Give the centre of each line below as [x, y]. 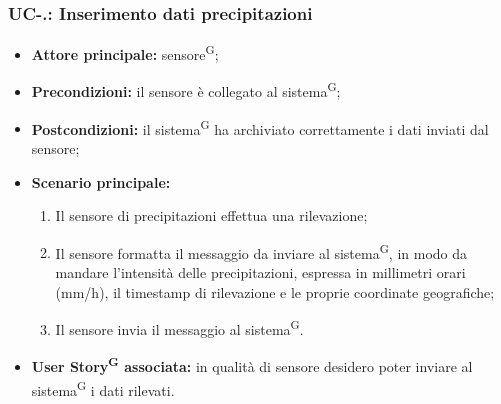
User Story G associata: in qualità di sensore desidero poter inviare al [252, 365]
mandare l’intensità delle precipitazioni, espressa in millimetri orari [260, 272]
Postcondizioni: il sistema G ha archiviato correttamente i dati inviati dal [260, 127]
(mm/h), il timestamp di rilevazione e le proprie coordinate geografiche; [275, 291]
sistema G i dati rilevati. [103, 388]
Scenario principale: [101, 181]
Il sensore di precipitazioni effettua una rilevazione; [211, 215]
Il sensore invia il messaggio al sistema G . [179, 327]
